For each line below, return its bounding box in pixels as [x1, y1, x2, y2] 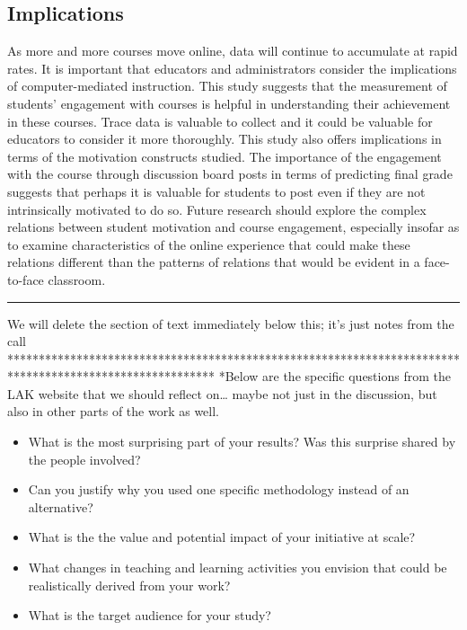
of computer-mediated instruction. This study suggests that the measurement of [7, 76, 447, 95]
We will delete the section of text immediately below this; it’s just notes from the [7, 314, 454, 333]
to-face [7, 270, 44, 288]
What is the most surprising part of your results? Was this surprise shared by [28, 432, 456, 451]
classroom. [48, 270, 106, 288]
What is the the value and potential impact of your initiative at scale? [28, 528, 416, 546]
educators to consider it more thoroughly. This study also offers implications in [7, 129, 442, 148]
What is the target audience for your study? [28, 606, 271, 625]
